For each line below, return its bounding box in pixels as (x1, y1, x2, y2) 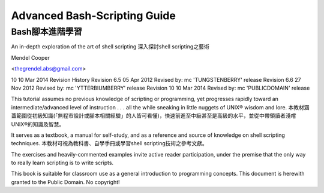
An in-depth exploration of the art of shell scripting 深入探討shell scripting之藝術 (11, 43, 209, 50)
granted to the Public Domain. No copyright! (11, 178, 120, 185)
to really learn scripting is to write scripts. (11, 159, 114, 167)
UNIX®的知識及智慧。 (11, 120, 65, 128)
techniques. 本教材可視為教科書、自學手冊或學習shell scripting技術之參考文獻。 (11, 140, 208, 147)
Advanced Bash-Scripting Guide (11, 9, 176, 22)
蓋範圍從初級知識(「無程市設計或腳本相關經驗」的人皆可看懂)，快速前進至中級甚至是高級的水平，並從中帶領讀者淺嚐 (11, 112, 296, 120)
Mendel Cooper (11, 54, 50, 61)
